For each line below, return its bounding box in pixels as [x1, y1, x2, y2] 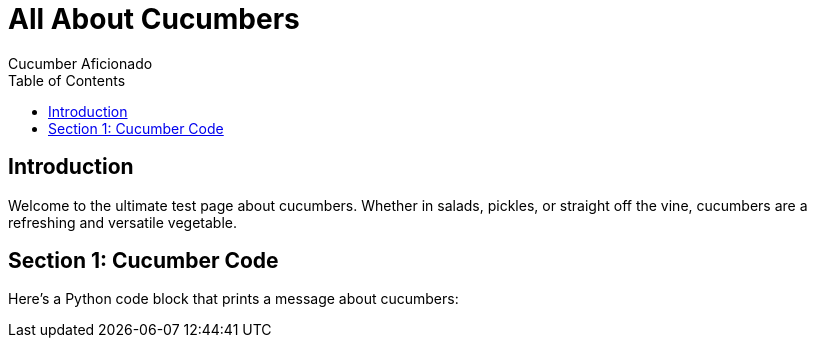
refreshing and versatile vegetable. [8, 213, 237, 231]
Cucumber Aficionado [8, 54, 153, 72]
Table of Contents [8, 71, 126, 89]
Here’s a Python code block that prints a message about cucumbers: [8, 290, 459, 308]
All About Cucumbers [8, 2, 300, 36]
